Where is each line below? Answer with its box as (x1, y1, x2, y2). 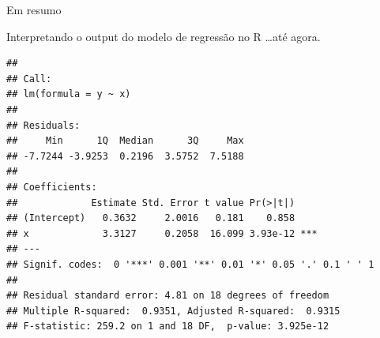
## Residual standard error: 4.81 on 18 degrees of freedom (6, 290, 329, 302)
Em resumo (6, 2, 62, 17)
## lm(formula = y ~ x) (6, 88, 131, 100)
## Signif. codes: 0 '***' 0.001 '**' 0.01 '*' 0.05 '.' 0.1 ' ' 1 (6, 258, 374, 270)
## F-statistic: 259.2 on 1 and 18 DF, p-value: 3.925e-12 (6, 321, 329, 332)
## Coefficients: (6, 181, 97, 193)
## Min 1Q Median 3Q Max (6, 135, 244, 147)
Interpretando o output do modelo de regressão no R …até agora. (6, 28, 321, 44)
